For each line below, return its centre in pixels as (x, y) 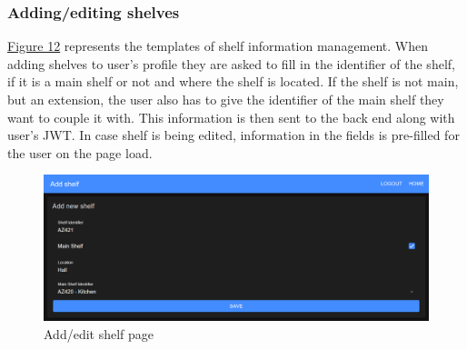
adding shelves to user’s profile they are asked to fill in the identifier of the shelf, (231, 63)
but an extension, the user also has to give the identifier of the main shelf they (226, 99)
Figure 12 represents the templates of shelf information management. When (218, 46)
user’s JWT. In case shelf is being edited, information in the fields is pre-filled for (233, 135)
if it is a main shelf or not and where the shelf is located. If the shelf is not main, (233, 81)
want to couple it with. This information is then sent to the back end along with (231, 117)
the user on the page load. (80, 152)
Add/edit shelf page (99, 333)
